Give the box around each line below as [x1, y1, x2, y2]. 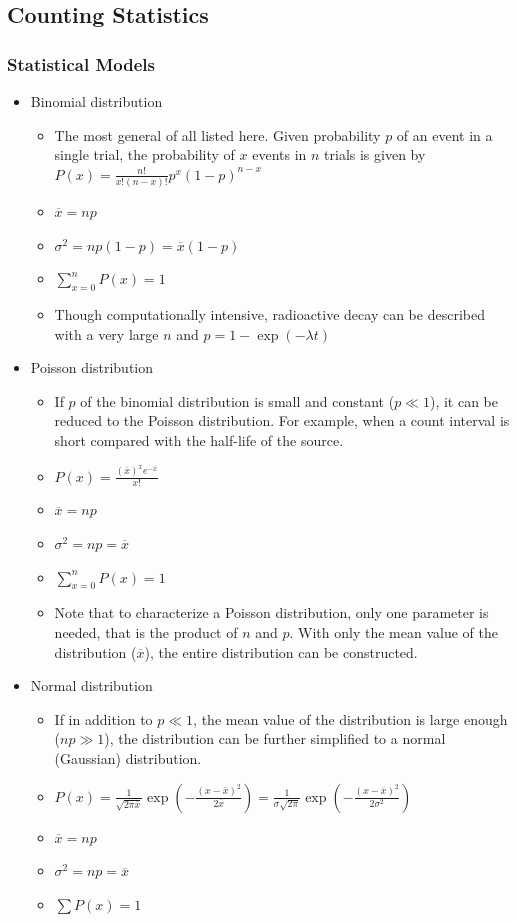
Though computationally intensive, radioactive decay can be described [54, 304, 485, 325]
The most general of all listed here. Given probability [54, 124, 381, 145]
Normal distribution [30, 675, 153, 696]
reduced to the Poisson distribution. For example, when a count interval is [54, 410, 510, 431]
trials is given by [324, 144, 426, 165]
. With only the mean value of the [289, 622, 498, 643]
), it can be [429, 390, 498, 411]
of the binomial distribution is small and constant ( [80, 390, 395, 411]
